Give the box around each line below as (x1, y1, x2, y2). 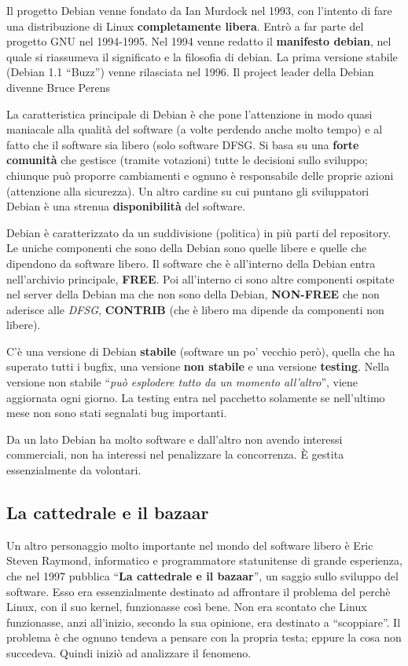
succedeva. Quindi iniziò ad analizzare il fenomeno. (6, 644, 252, 661)
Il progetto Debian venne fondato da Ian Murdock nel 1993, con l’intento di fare (6, 2, 392, 18)
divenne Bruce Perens (6, 79, 110, 95)
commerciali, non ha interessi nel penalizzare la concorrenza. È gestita (6, 446, 344, 463)
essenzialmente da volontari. (6, 462, 142, 478)
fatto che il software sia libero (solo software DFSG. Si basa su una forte (6, 136, 359, 152)
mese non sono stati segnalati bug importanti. (6, 404, 227, 421)
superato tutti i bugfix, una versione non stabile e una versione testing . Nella (6, 358, 390, 375)
